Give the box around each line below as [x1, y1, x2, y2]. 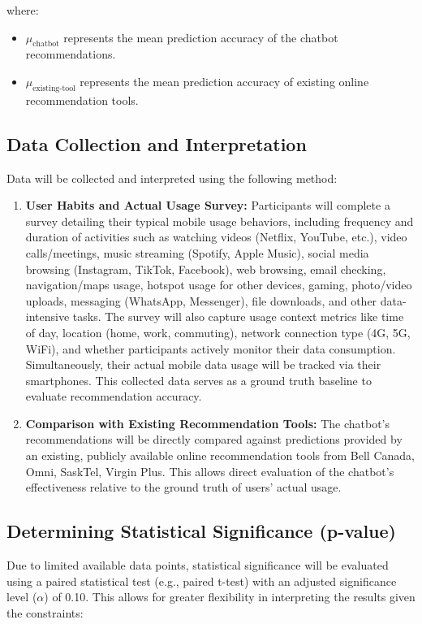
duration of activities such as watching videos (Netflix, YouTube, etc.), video [25, 228, 407, 245]
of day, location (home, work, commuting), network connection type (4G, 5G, [25, 323, 411, 340]
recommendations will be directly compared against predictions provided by [25, 431, 403, 448]
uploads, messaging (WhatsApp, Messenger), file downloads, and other [25, 292, 377, 309]
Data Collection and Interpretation [6, 131, 307, 156]
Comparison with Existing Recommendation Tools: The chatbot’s [25, 414, 390, 431]
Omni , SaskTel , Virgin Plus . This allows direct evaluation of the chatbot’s [25, 462, 394, 479]
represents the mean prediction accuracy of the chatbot [63, 28, 338, 45]
